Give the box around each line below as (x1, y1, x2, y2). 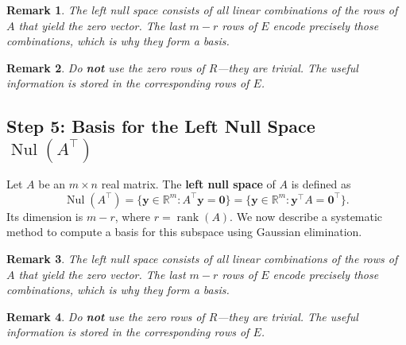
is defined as (291, 176, 351, 192)
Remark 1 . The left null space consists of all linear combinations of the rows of (6, 2, 398, 17)
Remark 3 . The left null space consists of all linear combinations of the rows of (6, 250, 398, 266)
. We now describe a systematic (230, 207, 383, 224)
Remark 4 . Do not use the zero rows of (6, 308, 205, 324)
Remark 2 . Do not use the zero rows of (6, 59, 205, 76)
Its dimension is (6, 207, 83, 224)
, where (114, 207, 151, 224)
